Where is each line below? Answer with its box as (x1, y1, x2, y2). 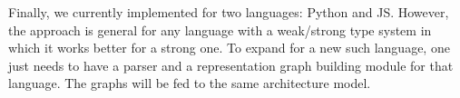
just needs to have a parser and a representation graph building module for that (8, 55, 454, 74)
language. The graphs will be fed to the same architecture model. (8, 73, 371, 93)
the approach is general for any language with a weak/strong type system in (8, 20, 432, 39)
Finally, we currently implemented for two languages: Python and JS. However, (8, 3, 449, 21)
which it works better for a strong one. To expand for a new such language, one (8, 38, 450, 57)
